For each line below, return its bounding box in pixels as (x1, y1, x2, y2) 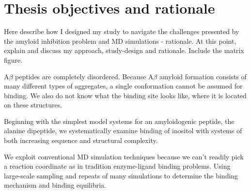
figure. (4, 54, 23, 65)
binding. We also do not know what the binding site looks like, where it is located (4, 90, 247, 100)
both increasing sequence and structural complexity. (4, 135, 158, 145)
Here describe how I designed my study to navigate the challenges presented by (4, 26, 239, 36)
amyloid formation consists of (159, 71, 247, 81)
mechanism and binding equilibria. (4, 180, 106, 190)
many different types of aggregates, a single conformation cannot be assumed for (4, 81, 243, 91)
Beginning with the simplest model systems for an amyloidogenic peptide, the (4, 116, 235, 126)
